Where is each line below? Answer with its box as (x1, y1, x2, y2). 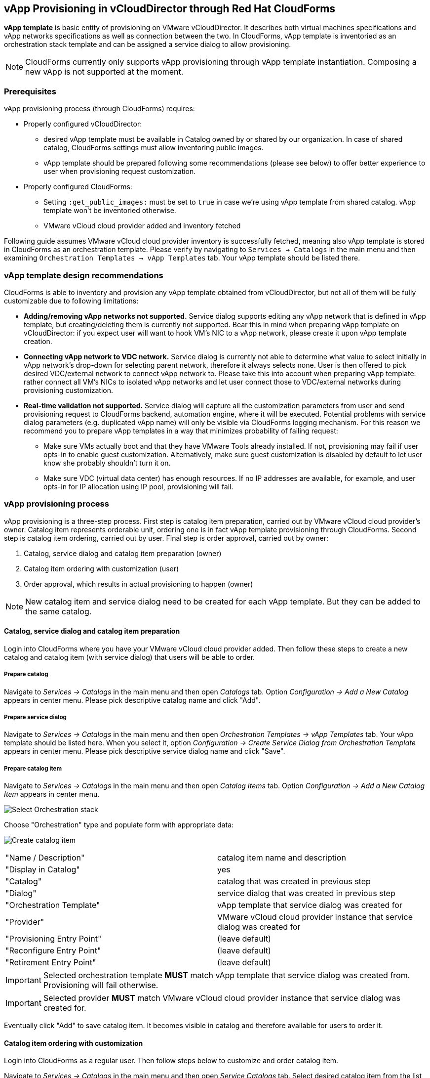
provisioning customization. (24, 386, 114, 394)
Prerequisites (4, 86, 56, 96)
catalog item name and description (217, 853, 346, 863)
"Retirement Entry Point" (5, 957, 96, 968)
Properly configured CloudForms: (24, 182, 132, 191)
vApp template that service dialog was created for (217, 900, 402, 910)
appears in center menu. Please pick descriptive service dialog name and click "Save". (4, 747, 285, 756)
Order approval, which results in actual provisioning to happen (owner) (24, 579, 253, 588)
